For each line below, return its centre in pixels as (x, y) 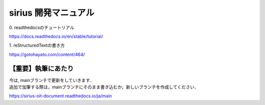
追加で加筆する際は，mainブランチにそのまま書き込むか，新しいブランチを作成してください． (104, 87)
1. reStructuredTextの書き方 (37, 45)
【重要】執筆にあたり (41, 68)
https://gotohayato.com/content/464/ (47, 54)
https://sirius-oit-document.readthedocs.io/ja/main (61, 96)
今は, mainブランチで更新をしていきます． (52, 80)
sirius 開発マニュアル (52, 13)
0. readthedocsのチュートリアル (42, 27)
